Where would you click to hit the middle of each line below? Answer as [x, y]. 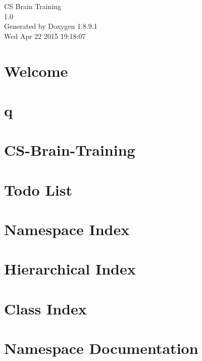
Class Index [45, 308]
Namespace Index [67, 229]
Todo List [38, 189]
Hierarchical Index [70, 269]
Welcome [36, 71]
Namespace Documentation [101, 348]
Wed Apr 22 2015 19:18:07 [45, 36]
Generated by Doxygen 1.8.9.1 [51, 26]
